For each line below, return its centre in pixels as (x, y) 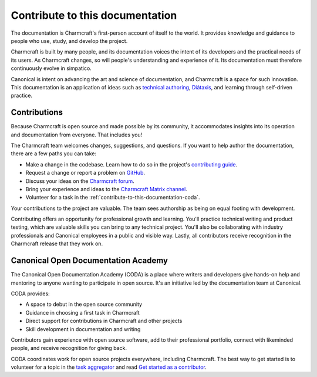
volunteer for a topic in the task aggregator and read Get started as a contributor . (109, 367)
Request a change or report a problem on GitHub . (85, 173)
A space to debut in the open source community (84, 304)
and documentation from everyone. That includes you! (77, 135)
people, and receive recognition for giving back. (69, 348)
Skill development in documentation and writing (83, 329)
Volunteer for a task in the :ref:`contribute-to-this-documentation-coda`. (113, 198)
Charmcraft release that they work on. (57, 243)
